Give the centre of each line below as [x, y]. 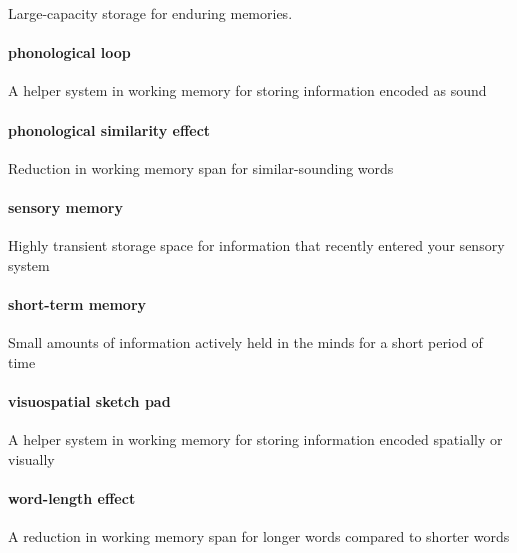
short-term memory [77, 303]
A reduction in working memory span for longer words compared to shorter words [259, 536]
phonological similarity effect [109, 129]
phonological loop [69, 52]
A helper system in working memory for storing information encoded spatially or [255, 439]
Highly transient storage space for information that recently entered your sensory [256, 245]
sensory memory [65, 206]
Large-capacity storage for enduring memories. [150, 13]
